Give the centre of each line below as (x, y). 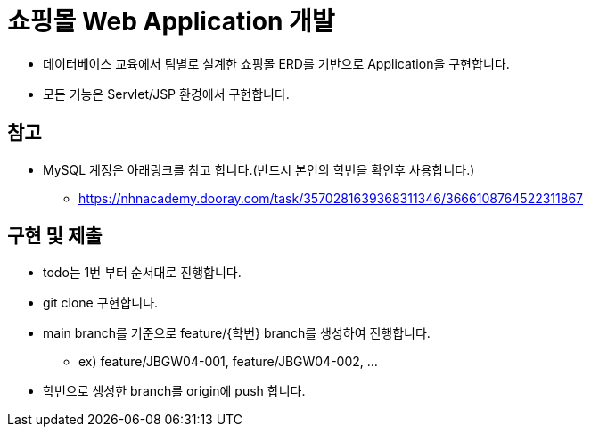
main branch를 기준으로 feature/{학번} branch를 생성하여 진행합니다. (237, 333)
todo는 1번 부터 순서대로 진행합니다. (142, 273)
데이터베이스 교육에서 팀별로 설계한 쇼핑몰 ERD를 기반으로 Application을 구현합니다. (276, 63)
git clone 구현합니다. (101, 303)
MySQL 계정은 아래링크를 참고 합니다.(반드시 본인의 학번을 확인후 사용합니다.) (259, 169)
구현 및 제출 (55, 236)
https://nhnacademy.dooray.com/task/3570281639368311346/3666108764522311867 (331, 198)
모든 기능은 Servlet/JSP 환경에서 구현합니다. (166, 94)
